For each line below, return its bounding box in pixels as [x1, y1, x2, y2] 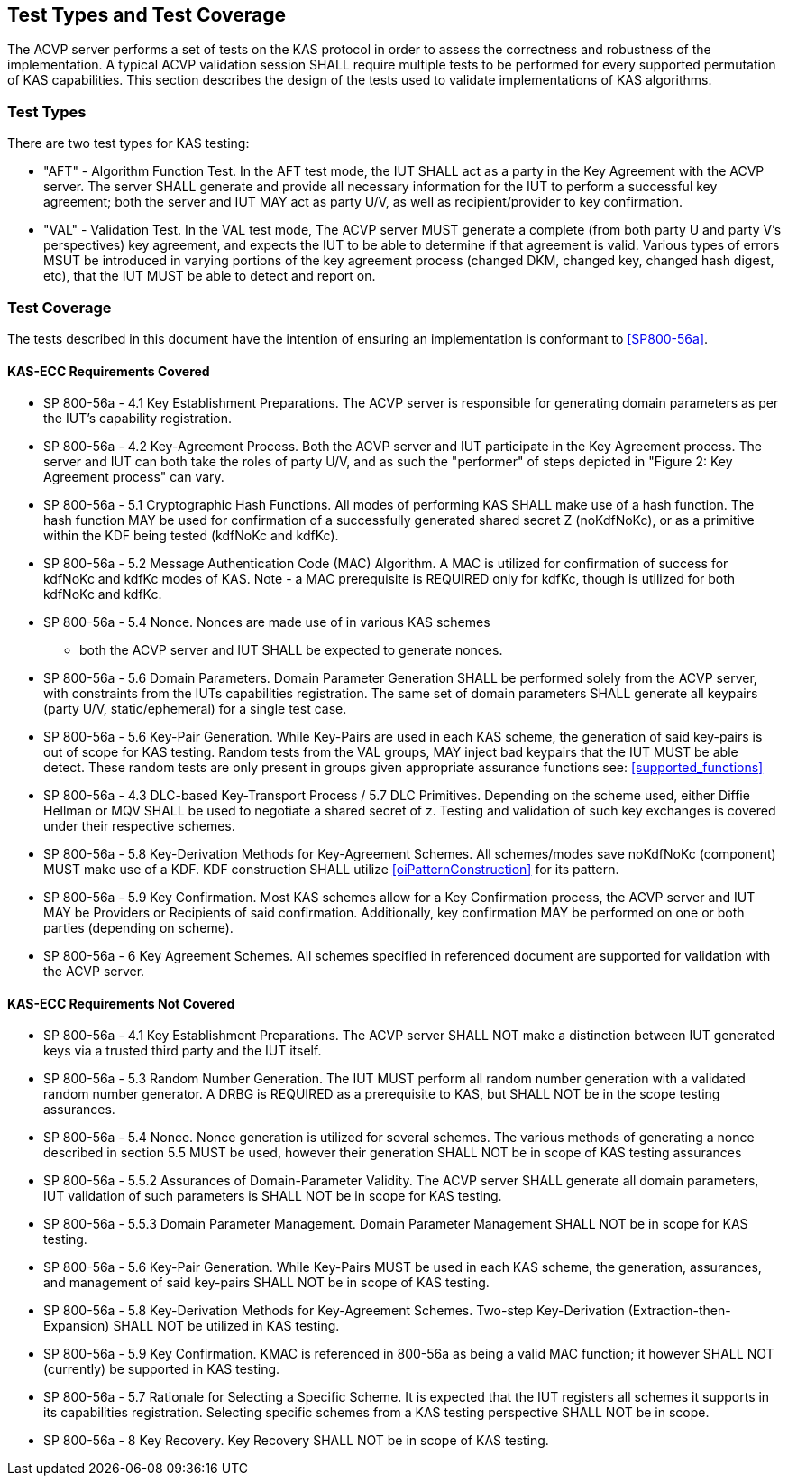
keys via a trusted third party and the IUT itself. [43, 1043, 322, 1059]
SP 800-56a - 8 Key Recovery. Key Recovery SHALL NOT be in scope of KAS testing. [43, 1432, 549, 1449]
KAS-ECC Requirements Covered [7, 363, 210, 379]
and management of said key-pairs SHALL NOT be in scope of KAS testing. [43, 1275, 490, 1291]
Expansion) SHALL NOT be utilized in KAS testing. [43, 1318, 340, 1334]
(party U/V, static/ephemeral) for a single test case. [43, 701, 347, 717]
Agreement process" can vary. [43, 469, 224, 485]
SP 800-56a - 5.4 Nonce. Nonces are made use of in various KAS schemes [43, 614, 490, 631]
